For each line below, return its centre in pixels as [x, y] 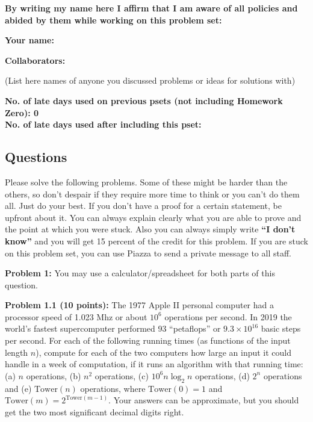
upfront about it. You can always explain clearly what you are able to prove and [153, 217]
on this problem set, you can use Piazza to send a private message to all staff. [148, 253]
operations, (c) [122, 375]
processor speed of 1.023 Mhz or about [76, 316]
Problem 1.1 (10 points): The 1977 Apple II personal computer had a [139, 305]
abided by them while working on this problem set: [113, 20]
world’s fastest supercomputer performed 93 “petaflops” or [113, 328]
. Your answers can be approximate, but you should [204, 400]
